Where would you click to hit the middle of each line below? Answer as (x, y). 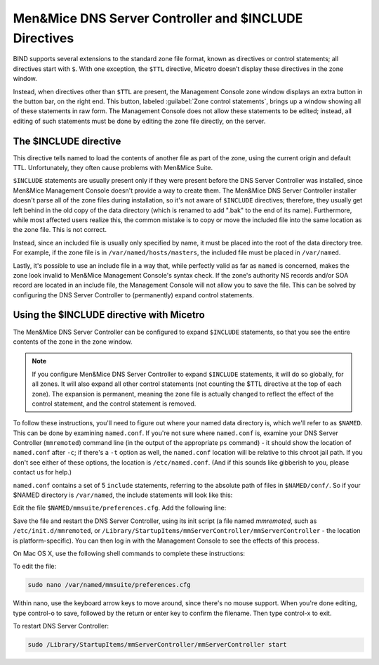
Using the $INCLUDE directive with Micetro (109, 315)
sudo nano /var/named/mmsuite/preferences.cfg (109, 585)
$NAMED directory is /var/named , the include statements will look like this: (123, 495)
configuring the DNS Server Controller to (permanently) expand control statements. (133, 295)
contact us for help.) (42, 472)
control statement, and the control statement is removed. (114, 403)
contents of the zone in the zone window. (73, 342)
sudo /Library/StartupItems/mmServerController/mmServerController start (157, 645)
